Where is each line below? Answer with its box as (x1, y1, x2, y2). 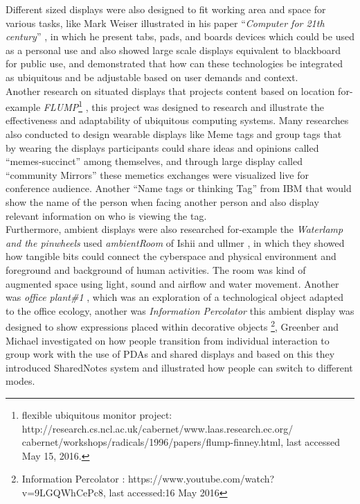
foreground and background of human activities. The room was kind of (6, 262, 306, 277)
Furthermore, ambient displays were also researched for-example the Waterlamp (6, 222, 343, 236)
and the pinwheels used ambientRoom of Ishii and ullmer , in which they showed (6, 235, 345, 250)
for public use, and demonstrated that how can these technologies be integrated (6, 56, 343, 71)
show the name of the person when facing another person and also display (6, 194, 319, 209)
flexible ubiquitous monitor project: (21, 407, 172, 422)
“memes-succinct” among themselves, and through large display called (6, 154, 303, 168)
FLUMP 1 (43, 98, 83, 114)
